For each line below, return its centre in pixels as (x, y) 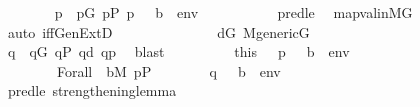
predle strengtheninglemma (92, 90)
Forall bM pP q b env (168, 70)
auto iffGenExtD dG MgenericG (158, 31)
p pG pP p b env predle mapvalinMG (233, 12)
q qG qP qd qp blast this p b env (178, 51)
